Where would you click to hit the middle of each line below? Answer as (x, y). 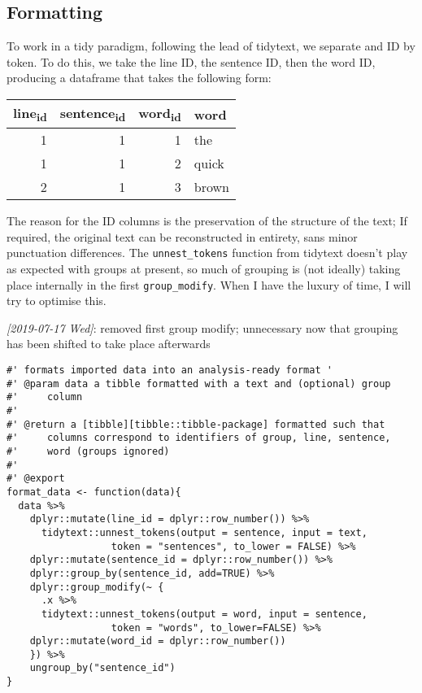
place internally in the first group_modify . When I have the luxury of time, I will (209, 284)
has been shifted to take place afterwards (109, 344)
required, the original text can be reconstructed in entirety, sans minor (182, 236)
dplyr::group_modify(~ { (97, 587)
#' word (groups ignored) (88, 451)
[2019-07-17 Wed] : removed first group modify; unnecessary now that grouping (202, 327)
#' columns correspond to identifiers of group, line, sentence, (199, 438)
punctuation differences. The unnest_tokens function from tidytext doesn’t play (207, 253)
